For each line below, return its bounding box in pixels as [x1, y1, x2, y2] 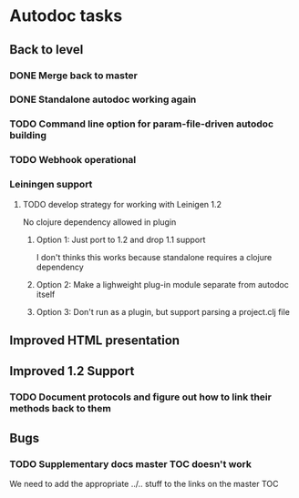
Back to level [9, 42, 84, 57]
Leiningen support [9, 178, 93, 191]
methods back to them [9, 402, 111, 415]
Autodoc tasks [9, 5, 123, 26]
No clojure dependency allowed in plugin [22, 216, 177, 228]
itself [36, 289, 56, 300]
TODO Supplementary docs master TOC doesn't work [9, 457, 253, 470]
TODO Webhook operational [9, 154, 137, 167]
